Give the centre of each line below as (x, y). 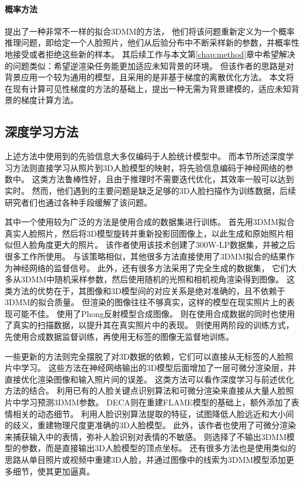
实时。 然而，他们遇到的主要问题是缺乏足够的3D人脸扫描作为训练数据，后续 (151, 190)
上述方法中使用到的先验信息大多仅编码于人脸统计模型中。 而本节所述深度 (145, 156)
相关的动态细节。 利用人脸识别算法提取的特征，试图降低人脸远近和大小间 (153, 413)
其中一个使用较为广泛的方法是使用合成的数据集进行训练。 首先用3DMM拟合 (150, 222)
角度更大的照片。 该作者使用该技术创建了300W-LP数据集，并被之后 (166, 245)
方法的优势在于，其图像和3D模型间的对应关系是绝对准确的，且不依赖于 (149, 290)
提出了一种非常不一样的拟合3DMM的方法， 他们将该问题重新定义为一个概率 (150, 31)
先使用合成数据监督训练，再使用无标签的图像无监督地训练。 (119, 337)
